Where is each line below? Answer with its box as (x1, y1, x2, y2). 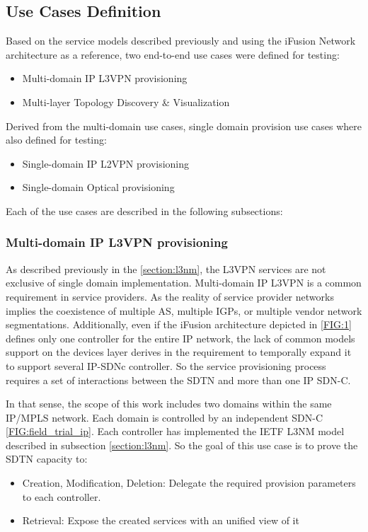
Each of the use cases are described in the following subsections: (6, 203, 283, 218)
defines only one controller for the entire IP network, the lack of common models (6, 330, 355, 345)
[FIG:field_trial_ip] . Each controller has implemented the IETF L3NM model (6, 424, 345, 439)
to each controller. (22, 489, 101, 504)
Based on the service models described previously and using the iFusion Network (6, 33, 356, 48)
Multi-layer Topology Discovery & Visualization (22, 94, 230, 109)
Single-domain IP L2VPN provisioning (22, 156, 190, 170)
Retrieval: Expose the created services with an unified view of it (22, 513, 299, 528)
